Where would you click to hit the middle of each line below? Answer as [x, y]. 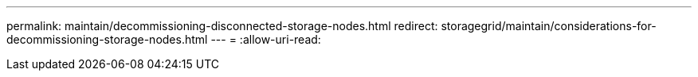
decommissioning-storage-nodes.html [107, 39]
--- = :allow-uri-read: [266, 39]
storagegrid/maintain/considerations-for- [549, 26]
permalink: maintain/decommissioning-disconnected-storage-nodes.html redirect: [222, 26]
